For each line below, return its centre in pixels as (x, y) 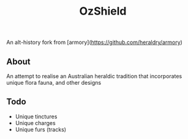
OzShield (103, 11)
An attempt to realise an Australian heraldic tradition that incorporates (94, 76)
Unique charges (36, 123)
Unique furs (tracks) (40, 129)
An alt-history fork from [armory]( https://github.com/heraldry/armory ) (94, 42)
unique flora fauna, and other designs (54, 83)
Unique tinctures (36, 116)
